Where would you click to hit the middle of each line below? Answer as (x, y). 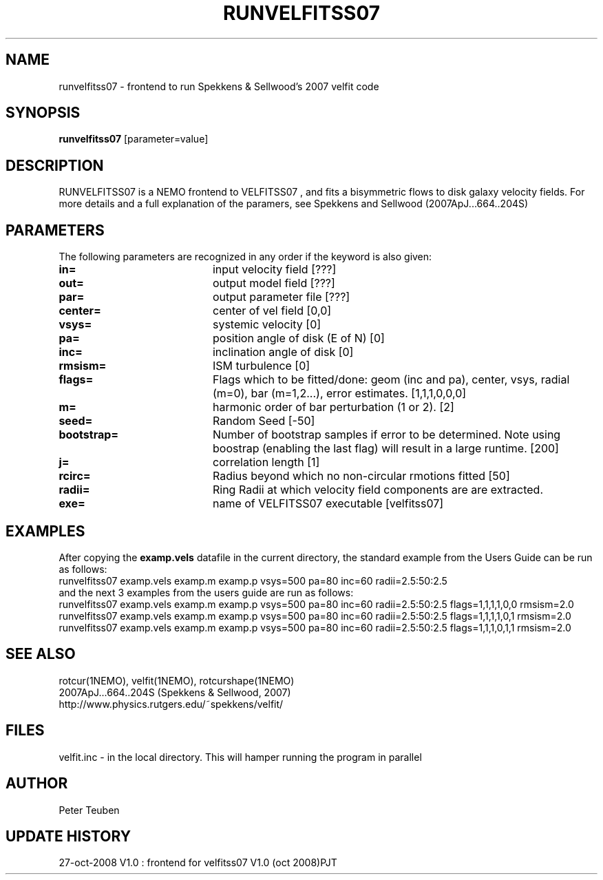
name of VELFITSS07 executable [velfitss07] (328, 504)
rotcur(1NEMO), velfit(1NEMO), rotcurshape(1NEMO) (177, 680)
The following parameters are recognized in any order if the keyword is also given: (245, 257)
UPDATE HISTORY (68, 836)
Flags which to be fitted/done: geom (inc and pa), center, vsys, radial (391, 380)
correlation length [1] (266, 462)
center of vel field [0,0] (272, 311)
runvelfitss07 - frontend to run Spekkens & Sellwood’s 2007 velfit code (219, 86)
